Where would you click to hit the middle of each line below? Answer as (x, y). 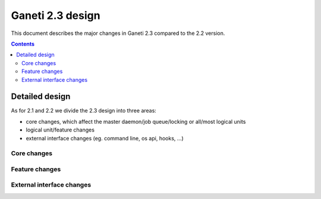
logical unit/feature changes (60, 130)
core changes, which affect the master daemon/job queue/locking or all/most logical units (136, 121)
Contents (23, 44)
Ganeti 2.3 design (56, 15)
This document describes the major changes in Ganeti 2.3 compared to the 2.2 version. (118, 33)
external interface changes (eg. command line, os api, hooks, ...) (105, 138)
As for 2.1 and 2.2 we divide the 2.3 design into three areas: (84, 111)
